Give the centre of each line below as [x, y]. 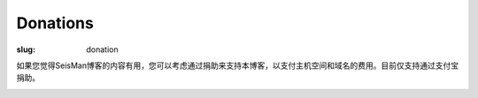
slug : [26, 49]
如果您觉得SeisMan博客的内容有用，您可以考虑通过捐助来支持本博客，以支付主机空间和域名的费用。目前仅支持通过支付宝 [238, 65]
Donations [55, 23]
